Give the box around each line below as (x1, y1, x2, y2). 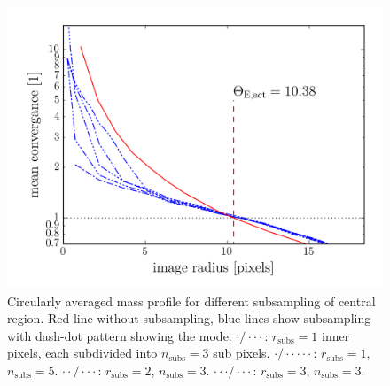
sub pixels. (213, 344, 270, 362)
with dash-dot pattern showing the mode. (7, 326, 232, 344)
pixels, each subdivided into (7, 344, 158, 362)
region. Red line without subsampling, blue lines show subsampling (7, 309, 371, 328)
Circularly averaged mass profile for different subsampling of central (7, 291, 376, 310)
